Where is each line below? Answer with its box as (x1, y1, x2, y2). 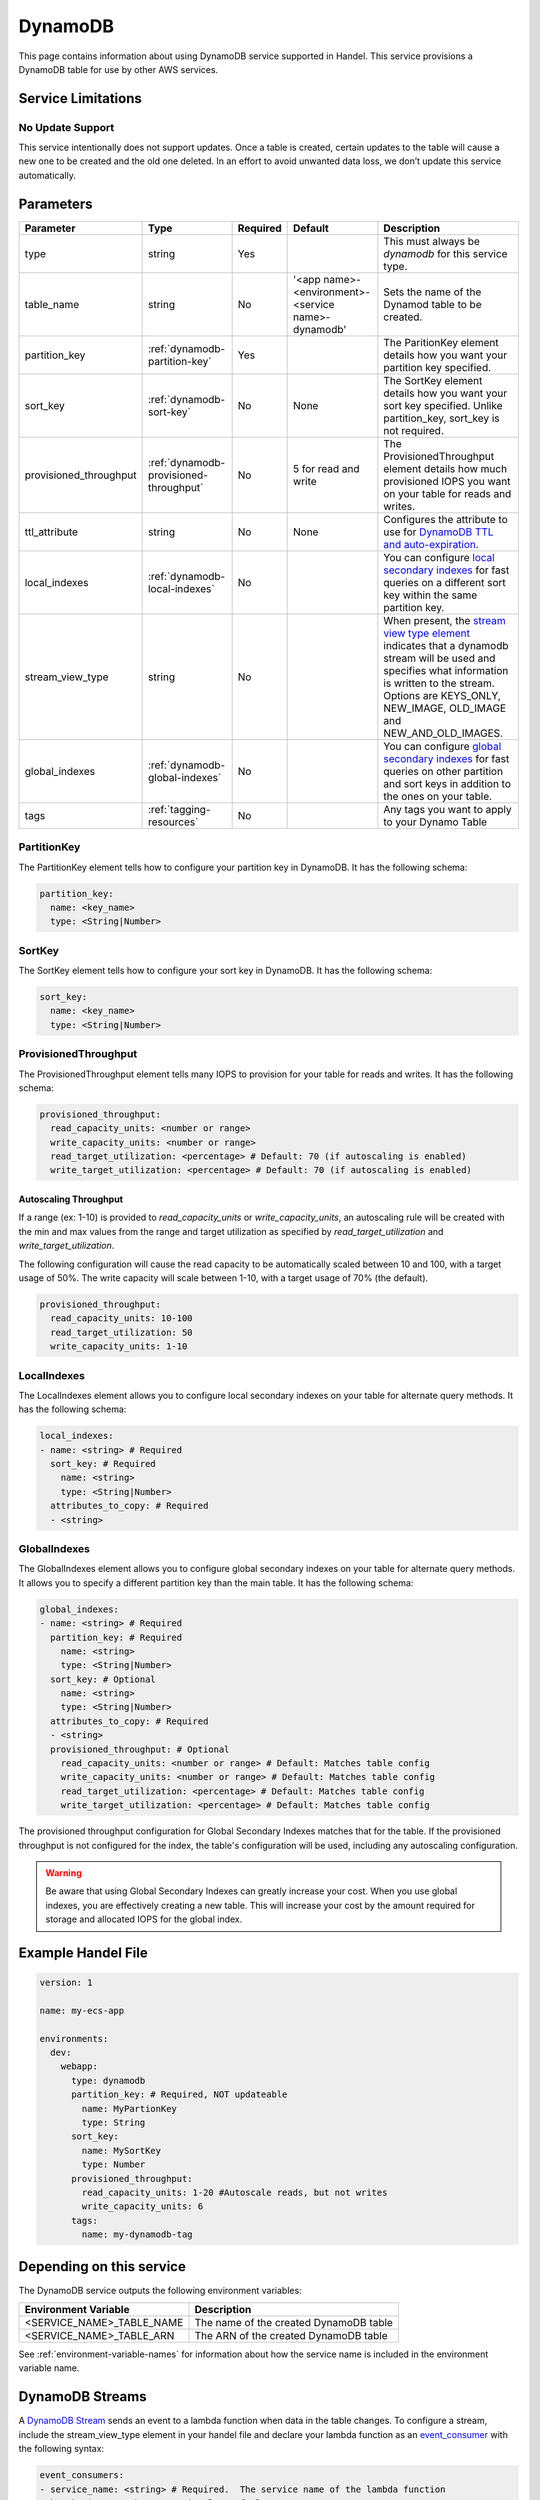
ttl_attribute (24, 525, 79, 539)
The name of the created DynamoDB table (194, 2316, 394, 2330)
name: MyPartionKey (81, 2103, 177, 2114)
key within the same (383, 588, 478, 602)
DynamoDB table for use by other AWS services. (18, 63, 219, 75)
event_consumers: (39, 2470, 125, 2481)
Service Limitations (18, 90, 142, 107)
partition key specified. (383, 360, 492, 374)
